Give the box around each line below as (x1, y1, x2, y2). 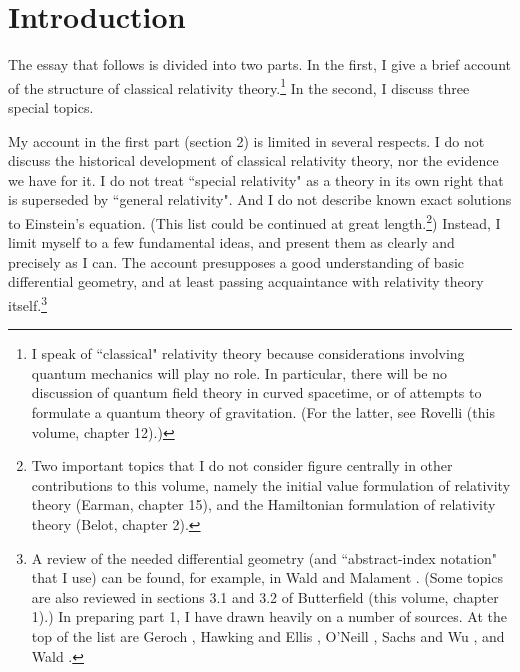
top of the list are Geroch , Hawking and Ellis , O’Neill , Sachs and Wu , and (31, 625, 505, 646)
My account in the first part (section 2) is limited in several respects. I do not (8, 130, 485, 151)
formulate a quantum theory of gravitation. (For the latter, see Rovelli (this (31, 402, 495, 422)
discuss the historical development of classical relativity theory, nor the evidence (8, 150, 499, 171)
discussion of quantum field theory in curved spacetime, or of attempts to (31, 382, 482, 403)
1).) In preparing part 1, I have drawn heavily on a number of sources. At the (31, 606, 508, 627)
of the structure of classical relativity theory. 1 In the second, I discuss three (8, 74, 470, 98)
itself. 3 (8, 291, 47, 315)
